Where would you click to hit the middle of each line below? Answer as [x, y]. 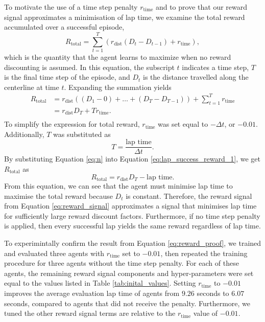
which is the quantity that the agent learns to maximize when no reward [118, 56]
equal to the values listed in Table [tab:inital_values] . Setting [100, 283]
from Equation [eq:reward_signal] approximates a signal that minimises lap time [130, 206]
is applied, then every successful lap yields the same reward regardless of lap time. [132, 226]
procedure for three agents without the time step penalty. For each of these [122, 263]
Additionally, [24, 134]
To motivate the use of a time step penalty [71, 7]
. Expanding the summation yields [118, 87]
